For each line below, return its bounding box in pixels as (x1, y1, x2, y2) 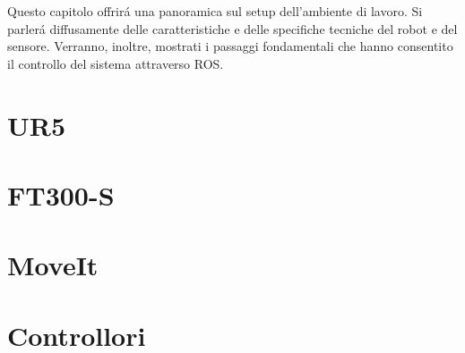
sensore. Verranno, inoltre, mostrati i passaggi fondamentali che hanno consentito (7, 37, 453, 55)
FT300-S (7, 176, 115, 213)
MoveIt (7, 247, 99, 283)
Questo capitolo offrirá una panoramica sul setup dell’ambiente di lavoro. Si (7, 2, 423, 20)
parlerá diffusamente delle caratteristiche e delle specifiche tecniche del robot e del (7, 19, 458, 38)
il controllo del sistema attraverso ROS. (7, 54, 224, 72)
